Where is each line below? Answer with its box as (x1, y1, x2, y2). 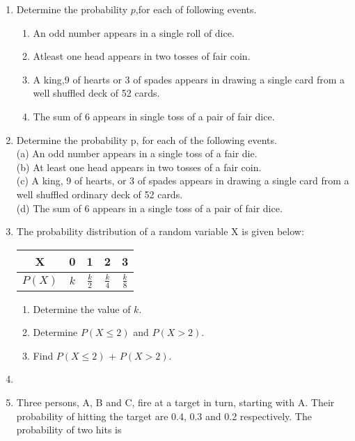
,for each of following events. (135, 2, 257, 16)
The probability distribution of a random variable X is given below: (16, 224, 304, 239)
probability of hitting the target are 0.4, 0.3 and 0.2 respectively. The (16, 408, 312, 423)
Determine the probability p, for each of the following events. (16, 132, 277, 147)
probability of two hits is (16, 422, 122, 437)
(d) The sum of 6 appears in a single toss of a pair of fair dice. (16, 200, 283, 215)
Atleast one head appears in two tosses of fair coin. (33, 49, 251, 63)
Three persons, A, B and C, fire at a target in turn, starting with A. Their (16, 394, 335, 409)
